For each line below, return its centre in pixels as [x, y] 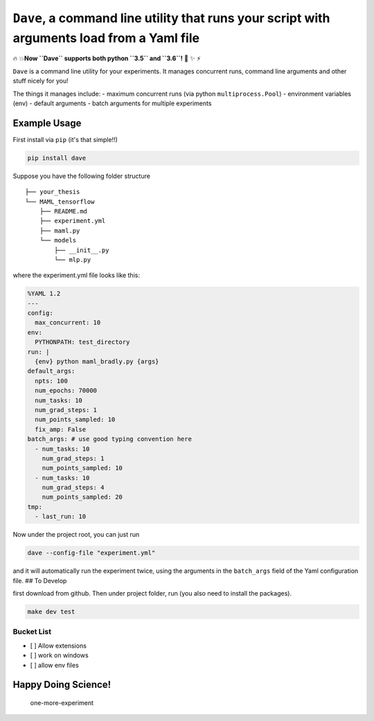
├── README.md [63, 211]
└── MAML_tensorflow [60, 202]
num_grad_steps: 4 [73, 488]
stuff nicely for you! [41, 81]
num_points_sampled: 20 [82, 497]
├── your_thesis [53, 192]
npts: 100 [52, 381]
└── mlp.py [73, 259]
